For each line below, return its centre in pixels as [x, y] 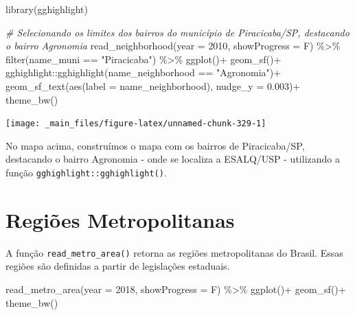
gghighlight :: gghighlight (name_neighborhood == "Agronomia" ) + [144, 72]
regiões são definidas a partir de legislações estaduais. [118, 266]
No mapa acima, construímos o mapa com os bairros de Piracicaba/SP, [155, 145]
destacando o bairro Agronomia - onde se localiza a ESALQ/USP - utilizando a [173, 159]
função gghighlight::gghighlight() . [86, 172]
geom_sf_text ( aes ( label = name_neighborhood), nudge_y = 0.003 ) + [153, 85]
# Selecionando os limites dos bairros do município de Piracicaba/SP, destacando [177, 32]
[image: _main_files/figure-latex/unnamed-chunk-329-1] [136, 124]
